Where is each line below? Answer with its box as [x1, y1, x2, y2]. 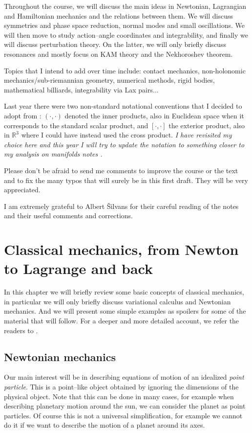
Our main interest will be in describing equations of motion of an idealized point [4, 372, 244, 382]
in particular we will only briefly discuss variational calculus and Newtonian [4, 296, 231, 306]
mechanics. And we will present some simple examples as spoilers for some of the [4, 306, 246, 316]
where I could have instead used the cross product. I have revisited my [21, 130, 232, 140]
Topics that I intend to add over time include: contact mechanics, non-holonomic [4, 65, 246, 75]
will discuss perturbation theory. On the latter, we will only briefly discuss [4, 39, 226, 49]
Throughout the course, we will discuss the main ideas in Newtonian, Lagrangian [4, 1, 247, 11]
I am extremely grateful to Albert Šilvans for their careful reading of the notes [4, 201, 239, 211]
